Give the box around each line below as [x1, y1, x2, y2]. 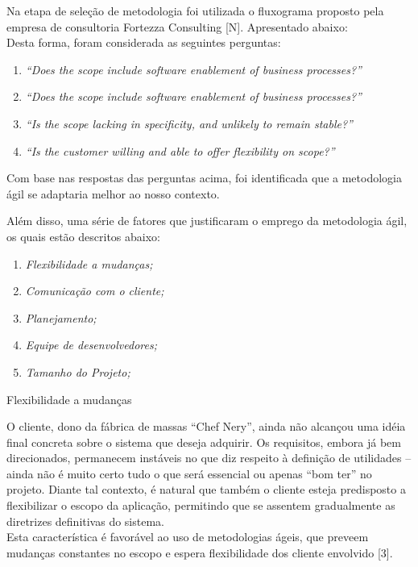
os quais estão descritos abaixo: [6, 227, 160, 244]
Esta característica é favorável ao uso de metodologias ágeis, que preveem [6, 528, 369, 545]
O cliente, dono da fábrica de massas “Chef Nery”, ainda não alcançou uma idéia [6, 418, 406, 435]
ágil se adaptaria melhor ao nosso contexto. [6, 185, 220, 202]
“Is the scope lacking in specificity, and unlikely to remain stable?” [25, 115, 353, 131]
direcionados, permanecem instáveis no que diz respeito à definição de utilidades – [6, 449, 412, 466]
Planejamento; [25, 309, 97, 326]
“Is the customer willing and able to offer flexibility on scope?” [25, 142, 335, 159]
